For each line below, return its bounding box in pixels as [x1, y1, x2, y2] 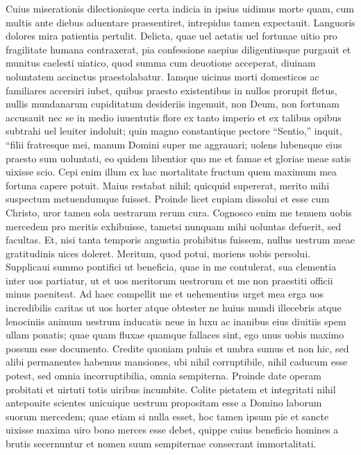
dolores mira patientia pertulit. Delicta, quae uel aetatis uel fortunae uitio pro [6, 28, 337, 43]
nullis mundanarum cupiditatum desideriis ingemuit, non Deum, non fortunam [6, 96, 339, 111]
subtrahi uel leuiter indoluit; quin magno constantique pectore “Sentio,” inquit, [6, 123, 342, 138]
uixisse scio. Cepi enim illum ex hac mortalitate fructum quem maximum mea [6, 164, 337, 179]
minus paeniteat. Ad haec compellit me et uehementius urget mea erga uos [6, 286, 324, 301]
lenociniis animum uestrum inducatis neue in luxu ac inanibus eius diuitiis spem [6, 314, 346, 328]
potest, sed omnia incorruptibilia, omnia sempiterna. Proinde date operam [6, 368, 321, 383]
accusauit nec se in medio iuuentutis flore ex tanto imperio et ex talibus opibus [6, 110, 342, 124]
